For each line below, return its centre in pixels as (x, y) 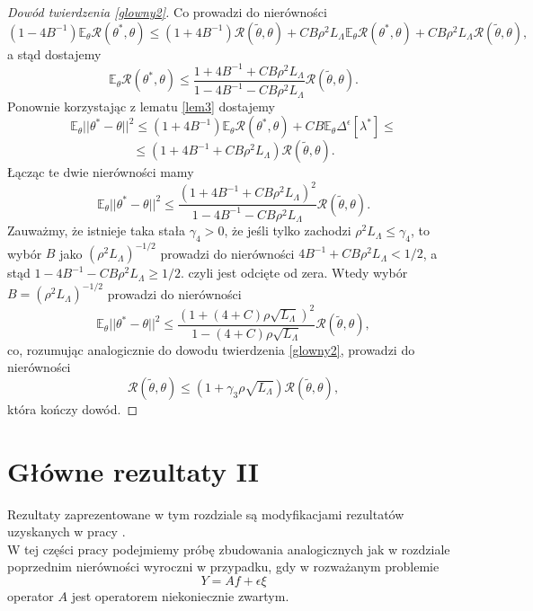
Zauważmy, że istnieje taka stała (97, 230)
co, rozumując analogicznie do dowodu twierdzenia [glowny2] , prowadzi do (211, 349)
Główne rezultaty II (133, 470)
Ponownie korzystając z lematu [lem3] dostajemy (141, 106)
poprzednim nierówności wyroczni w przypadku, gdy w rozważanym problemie (223, 567)
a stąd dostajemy (54, 53)
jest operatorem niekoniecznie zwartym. (180, 595)
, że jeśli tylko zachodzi (288, 230)
